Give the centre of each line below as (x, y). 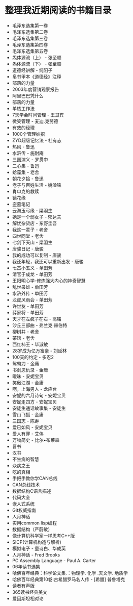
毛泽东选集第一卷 (30, 26)
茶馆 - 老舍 (23, 338)
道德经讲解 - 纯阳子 (32, 70)
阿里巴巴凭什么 (28, 95)
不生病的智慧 (25, 459)
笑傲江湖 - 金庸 (28, 383)
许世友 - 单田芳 (28, 306)
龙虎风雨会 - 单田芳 (32, 299)
